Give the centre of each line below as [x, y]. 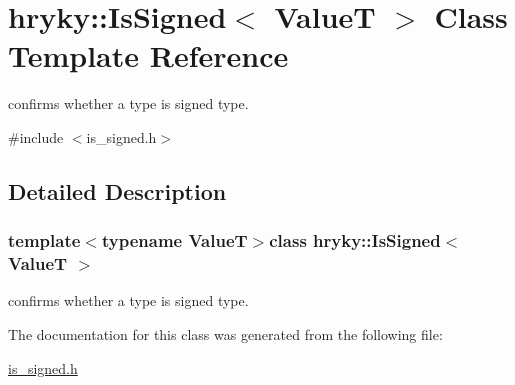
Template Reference [148, 55]
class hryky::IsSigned [355, 240]
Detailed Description [117, 190]
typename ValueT [174, 240]
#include [36, 136]
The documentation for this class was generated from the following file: [225, 334]
